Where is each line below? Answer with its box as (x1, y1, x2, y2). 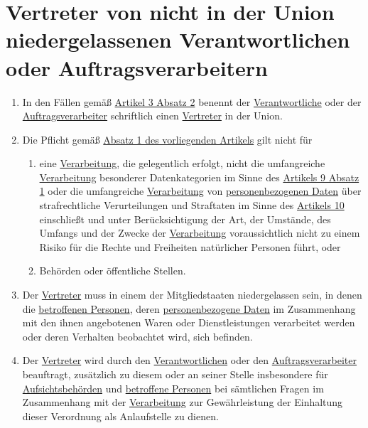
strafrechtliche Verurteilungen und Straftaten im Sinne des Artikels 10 (39, 198, 345, 213)
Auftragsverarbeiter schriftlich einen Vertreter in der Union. (22, 108, 283, 123)
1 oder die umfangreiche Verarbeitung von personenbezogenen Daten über (39, 183, 362, 198)
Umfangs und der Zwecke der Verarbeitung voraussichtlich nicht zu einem (39, 225, 360, 240)
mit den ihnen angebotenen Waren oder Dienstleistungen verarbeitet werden (22, 315, 355, 330)
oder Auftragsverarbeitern (6, 53, 269, 82)
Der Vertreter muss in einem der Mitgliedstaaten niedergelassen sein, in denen (22, 287, 362, 302)
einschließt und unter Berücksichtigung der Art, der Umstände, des (39, 211, 331, 226)
